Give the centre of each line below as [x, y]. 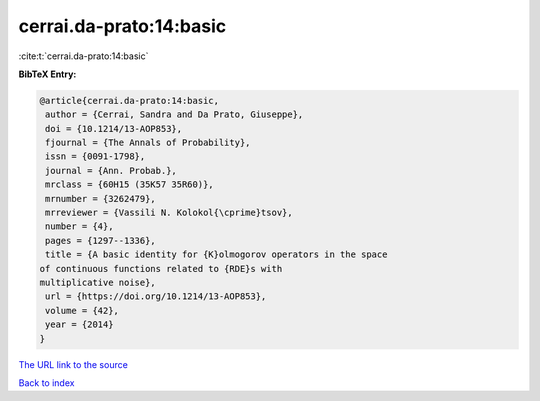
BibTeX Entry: [47, 74]
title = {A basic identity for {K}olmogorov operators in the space [216, 254]
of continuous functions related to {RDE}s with [161, 268]
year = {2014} [79, 324]
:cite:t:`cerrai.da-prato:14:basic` [83, 56]
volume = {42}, [82, 310]
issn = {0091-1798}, [95, 156]
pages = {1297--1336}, [101, 240]
